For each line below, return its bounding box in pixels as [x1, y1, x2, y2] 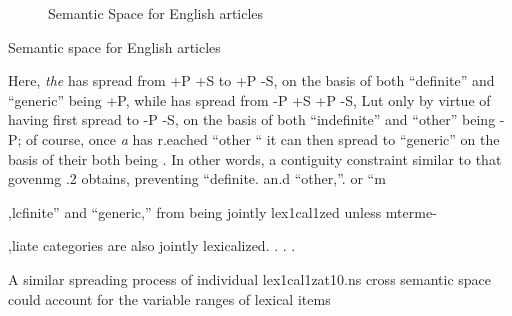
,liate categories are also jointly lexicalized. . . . [8, 235, 296, 256]
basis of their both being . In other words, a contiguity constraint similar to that [8, 148, 502, 169]
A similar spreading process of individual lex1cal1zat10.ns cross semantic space [8, 268, 492, 289]
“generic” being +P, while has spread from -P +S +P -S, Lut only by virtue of [8, 89, 491, 110]
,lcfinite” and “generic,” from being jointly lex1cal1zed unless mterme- [8, 201, 437, 222]
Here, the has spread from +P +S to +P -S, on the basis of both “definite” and [8, 70, 495, 91]
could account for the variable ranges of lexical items [8, 288, 331, 309]
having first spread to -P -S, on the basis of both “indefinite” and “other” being [8, 109, 496, 130]
